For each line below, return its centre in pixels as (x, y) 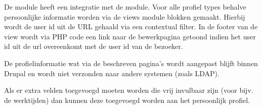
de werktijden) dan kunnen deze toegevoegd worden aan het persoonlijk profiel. (127, 100)
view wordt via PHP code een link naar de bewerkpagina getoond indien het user (130, 36)
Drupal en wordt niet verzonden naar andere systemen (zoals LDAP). (112, 73)
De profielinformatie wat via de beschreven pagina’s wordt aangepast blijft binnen (131, 63)
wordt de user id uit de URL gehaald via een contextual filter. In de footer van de (131, 26)
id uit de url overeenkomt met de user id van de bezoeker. (94, 46)
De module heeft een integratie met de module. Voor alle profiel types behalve (125, 7)
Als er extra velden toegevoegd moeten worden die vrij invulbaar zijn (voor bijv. (129, 90)
